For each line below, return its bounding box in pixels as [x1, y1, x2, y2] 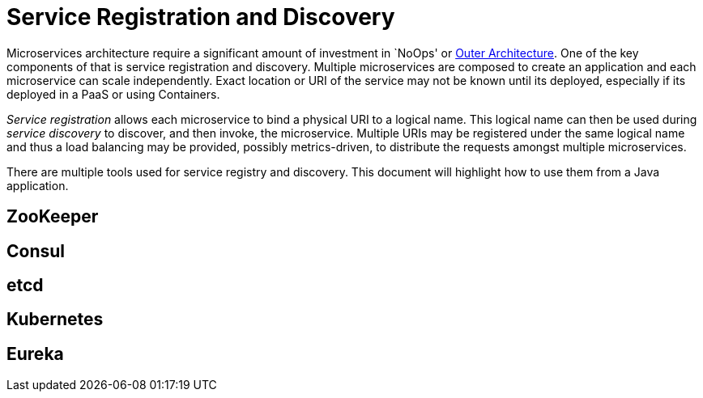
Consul [6, 240, 66, 261]
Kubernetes [6, 309, 104, 330]
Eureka [6, 343, 64, 364]
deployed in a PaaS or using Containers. [6, 87, 220, 101]
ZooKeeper [6, 206, 99, 227]
